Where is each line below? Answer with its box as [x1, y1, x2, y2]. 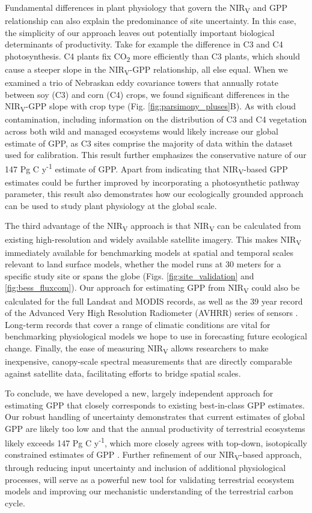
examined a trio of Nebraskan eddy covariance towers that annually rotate [5, 76, 278, 89]
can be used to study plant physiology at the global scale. [5, 199, 217, 211]
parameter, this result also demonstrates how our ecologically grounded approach [5, 187, 304, 200]
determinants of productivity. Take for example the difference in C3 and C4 [5, 38, 283, 50]
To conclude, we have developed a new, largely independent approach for [5, 387, 274, 399]
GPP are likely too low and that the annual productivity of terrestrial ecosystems [5, 422, 305, 435]
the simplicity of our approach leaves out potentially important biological [5, 26, 275, 38]
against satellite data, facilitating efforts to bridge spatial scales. [5, 366, 241, 379]
